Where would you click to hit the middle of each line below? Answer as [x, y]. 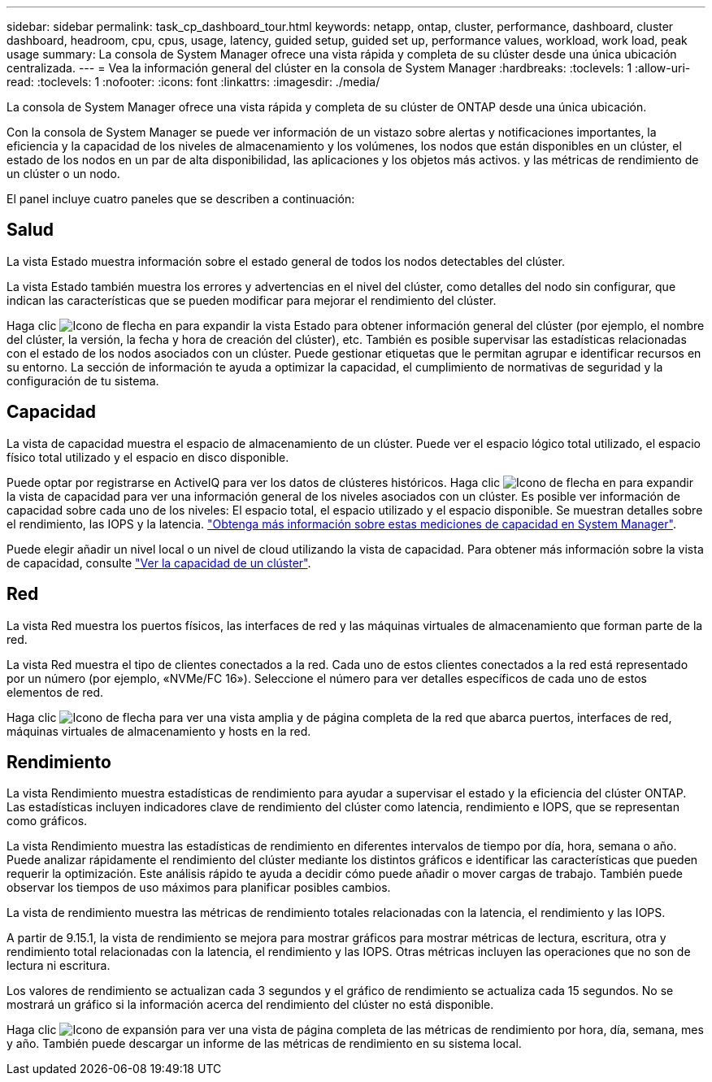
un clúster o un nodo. [63, 174]
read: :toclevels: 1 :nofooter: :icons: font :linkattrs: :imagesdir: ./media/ [193, 82]
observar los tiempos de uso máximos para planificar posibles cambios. [199, 888]
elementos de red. [55, 692]
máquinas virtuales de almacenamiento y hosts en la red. [159, 731]
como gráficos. [47, 821]
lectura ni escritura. [59, 966]
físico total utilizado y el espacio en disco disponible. [148, 457]
